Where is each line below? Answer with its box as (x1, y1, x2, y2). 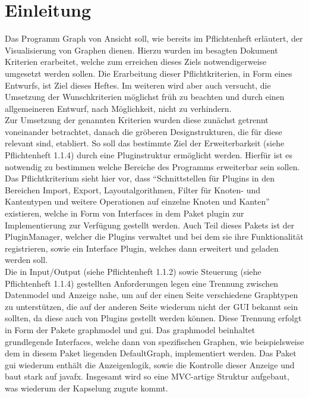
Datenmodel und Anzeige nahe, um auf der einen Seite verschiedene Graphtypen (5, 289, 298, 301)
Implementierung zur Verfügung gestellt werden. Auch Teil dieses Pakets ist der (5, 218, 295, 231)
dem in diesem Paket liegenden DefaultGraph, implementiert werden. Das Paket (5, 347, 297, 359)
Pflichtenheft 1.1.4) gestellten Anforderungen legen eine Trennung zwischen (5, 277, 279, 289)
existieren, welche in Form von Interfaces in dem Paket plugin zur (5, 207, 244, 220)
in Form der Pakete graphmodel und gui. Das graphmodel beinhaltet (5, 323, 256, 336)
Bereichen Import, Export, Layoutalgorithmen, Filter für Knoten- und (5, 183, 261, 196)
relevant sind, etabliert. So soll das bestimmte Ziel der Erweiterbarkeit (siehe (5, 137, 285, 149)
